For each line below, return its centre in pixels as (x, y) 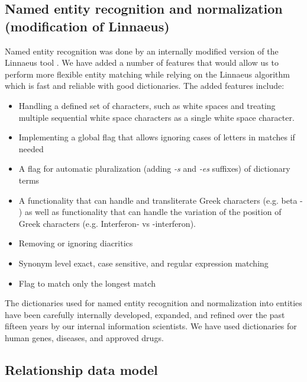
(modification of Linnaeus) (87, 26)
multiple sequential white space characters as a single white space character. (156, 117)
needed (31, 148)
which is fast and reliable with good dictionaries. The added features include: (145, 86)
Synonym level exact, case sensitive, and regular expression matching (143, 263)
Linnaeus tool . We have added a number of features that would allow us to (142, 62)
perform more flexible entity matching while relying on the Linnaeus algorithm (147, 74)
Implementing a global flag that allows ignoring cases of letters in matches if (157, 137)
